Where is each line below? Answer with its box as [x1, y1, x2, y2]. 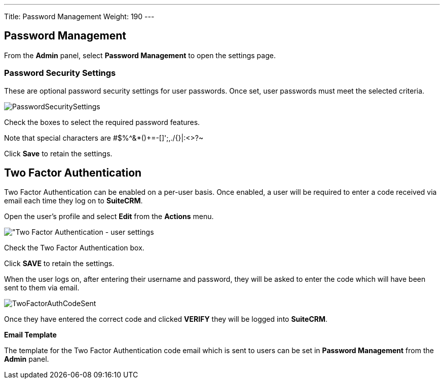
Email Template [4, 330, 57, 339]
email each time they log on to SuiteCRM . [4, 196, 143, 205]
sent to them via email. [4, 283, 80, 292]
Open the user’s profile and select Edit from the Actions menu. [4, 212, 214, 221]
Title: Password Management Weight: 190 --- [4, 12, 155, 21]
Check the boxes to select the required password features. [4, 117, 200, 126]
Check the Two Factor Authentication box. [4, 243, 144, 252]
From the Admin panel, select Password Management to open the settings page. [4, 51, 276, 60]
